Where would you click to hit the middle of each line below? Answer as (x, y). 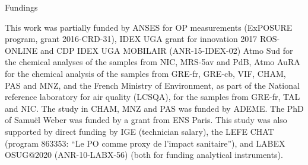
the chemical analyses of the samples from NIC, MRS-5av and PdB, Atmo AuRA (153, 62)
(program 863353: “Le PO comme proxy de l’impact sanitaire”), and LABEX (145, 143)
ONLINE (21, 50)
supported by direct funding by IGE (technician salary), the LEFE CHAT (139, 131)
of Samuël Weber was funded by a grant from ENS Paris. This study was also (146, 120)
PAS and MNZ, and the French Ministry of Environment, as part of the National (152, 85)
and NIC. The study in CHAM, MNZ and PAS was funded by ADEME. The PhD (154, 108)
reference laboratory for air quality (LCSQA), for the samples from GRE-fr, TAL (153, 97)
